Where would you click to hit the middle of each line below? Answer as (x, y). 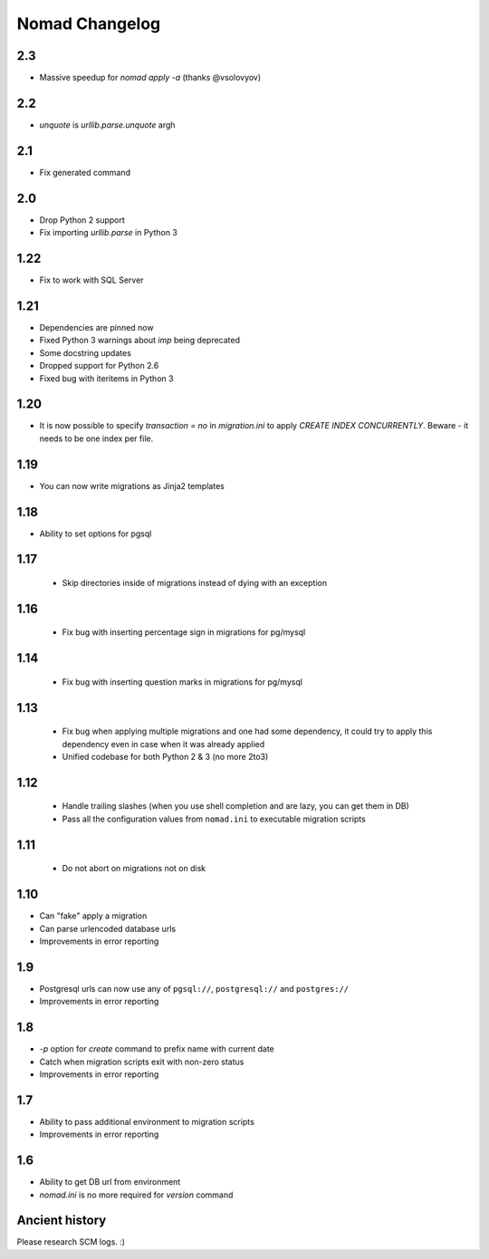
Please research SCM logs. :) (71, 1242)
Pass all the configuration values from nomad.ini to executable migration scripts (214, 819)
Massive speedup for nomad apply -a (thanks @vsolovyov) (150, 78)
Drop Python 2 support (82, 220)
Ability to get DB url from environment (110, 1182)
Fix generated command (85, 172)
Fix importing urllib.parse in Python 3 (109, 233)
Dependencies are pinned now (96, 327)
